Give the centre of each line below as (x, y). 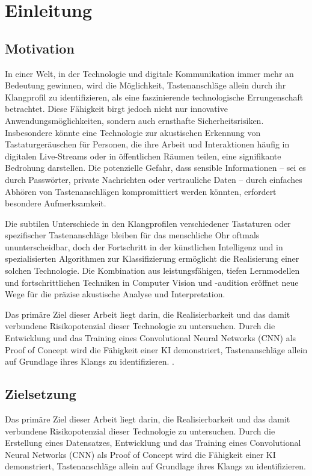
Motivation (40, 48)
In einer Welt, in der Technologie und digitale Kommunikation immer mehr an (149, 73)
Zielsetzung (41, 394)
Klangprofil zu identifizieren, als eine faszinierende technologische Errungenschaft (154, 97)
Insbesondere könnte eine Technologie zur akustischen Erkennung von (133, 132)
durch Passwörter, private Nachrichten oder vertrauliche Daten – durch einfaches (154, 179)
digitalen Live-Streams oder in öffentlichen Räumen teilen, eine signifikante (143, 156)
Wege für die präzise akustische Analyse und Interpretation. (115, 294)
